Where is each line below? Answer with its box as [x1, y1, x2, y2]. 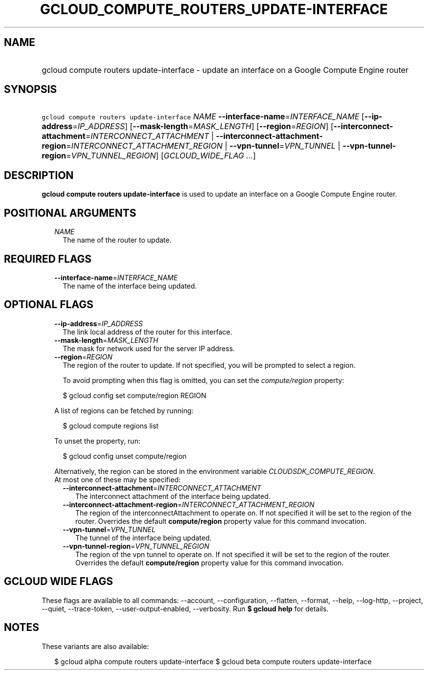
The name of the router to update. [63, 236, 171, 245]
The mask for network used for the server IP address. [63, 344, 235, 353]
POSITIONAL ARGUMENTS [4, 206, 136, 219]
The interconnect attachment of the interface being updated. [75, 492, 271, 500]
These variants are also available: [42, 642, 149, 651]
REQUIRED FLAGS [4, 252, 92, 265]
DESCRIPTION [4, 169, 74, 181]
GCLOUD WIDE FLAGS [4, 575, 113, 588]
